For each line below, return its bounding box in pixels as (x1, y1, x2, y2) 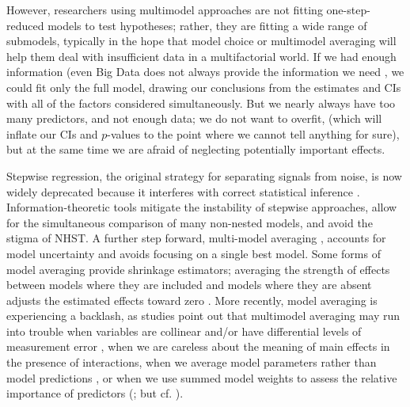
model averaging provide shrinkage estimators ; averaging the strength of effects (6, 261, 390, 277)
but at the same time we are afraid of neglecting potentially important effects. (6, 141, 385, 158)
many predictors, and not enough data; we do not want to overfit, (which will (6, 110, 382, 127)
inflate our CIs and (6, 125, 98, 142)
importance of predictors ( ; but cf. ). (6, 385, 184, 401)
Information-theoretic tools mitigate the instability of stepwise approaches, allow (6, 199, 397, 215)
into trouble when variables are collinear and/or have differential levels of (6, 322, 362, 339)
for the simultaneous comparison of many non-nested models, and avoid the (6, 214, 373, 230)
